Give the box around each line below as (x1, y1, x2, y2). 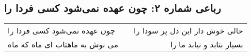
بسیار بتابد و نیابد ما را (170, 39, 243, 50)
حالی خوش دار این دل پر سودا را (133, 25, 243, 36)
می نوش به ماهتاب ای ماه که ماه (8, 39, 118, 50)
